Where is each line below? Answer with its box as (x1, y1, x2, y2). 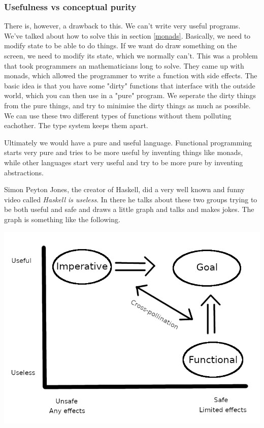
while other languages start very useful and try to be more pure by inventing (4, 157, 243, 167)
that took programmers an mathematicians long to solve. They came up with (4, 60, 244, 71)
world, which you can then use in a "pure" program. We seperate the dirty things (4, 90, 256, 101)
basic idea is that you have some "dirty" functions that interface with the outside (4, 80, 255, 90)
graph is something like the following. (4, 213, 120, 224)
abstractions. (4, 167, 44, 177)
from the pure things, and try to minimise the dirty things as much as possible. (4, 100, 251, 110)
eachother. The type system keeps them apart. (4, 120, 148, 131)
